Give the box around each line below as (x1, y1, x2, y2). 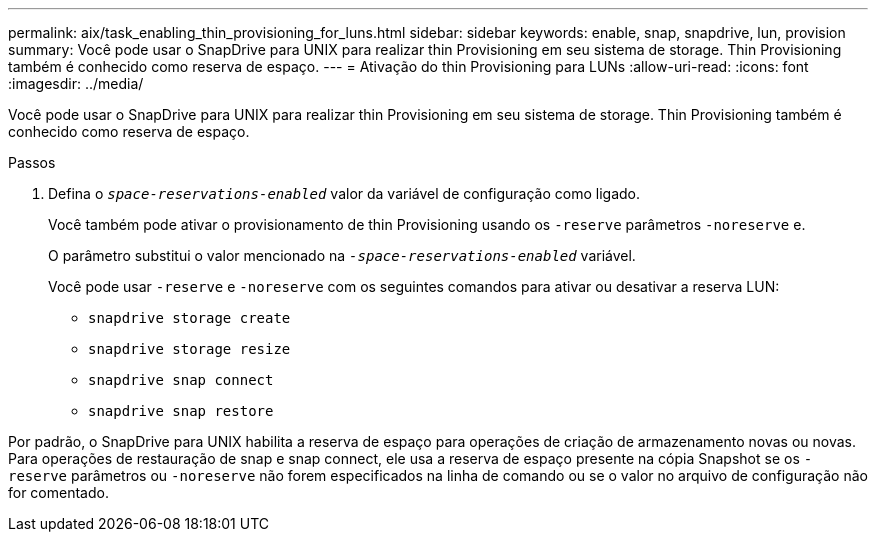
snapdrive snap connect (88, 372, 274, 388)
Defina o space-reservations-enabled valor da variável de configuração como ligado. (48, 185, 641, 202)
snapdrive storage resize (88, 341, 291, 357)
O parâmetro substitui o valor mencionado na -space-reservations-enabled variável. (48, 247, 636, 264)
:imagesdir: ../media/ (8, 75, 144, 92)
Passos (8, 154, 56, 171)
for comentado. (8, 484, 109, 501)
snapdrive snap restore (88, 403, 274, 419)
